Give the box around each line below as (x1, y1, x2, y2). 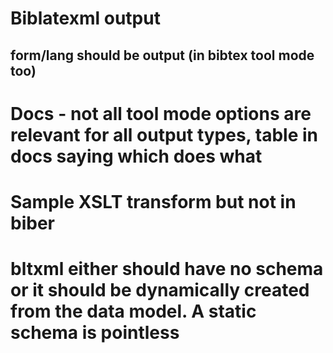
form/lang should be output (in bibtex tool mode (10, 47, 315, 64)
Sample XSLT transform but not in (10, 190, 297, 213)
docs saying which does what (10, 145, 263, 167)
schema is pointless (10, 322, 180, 344)
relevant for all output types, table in (10, 123, 318, 146)
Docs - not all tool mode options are (10, 102, 312, 125)
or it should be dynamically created (10, 279, 310, 302)
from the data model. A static (10, 300, 257, 323)
